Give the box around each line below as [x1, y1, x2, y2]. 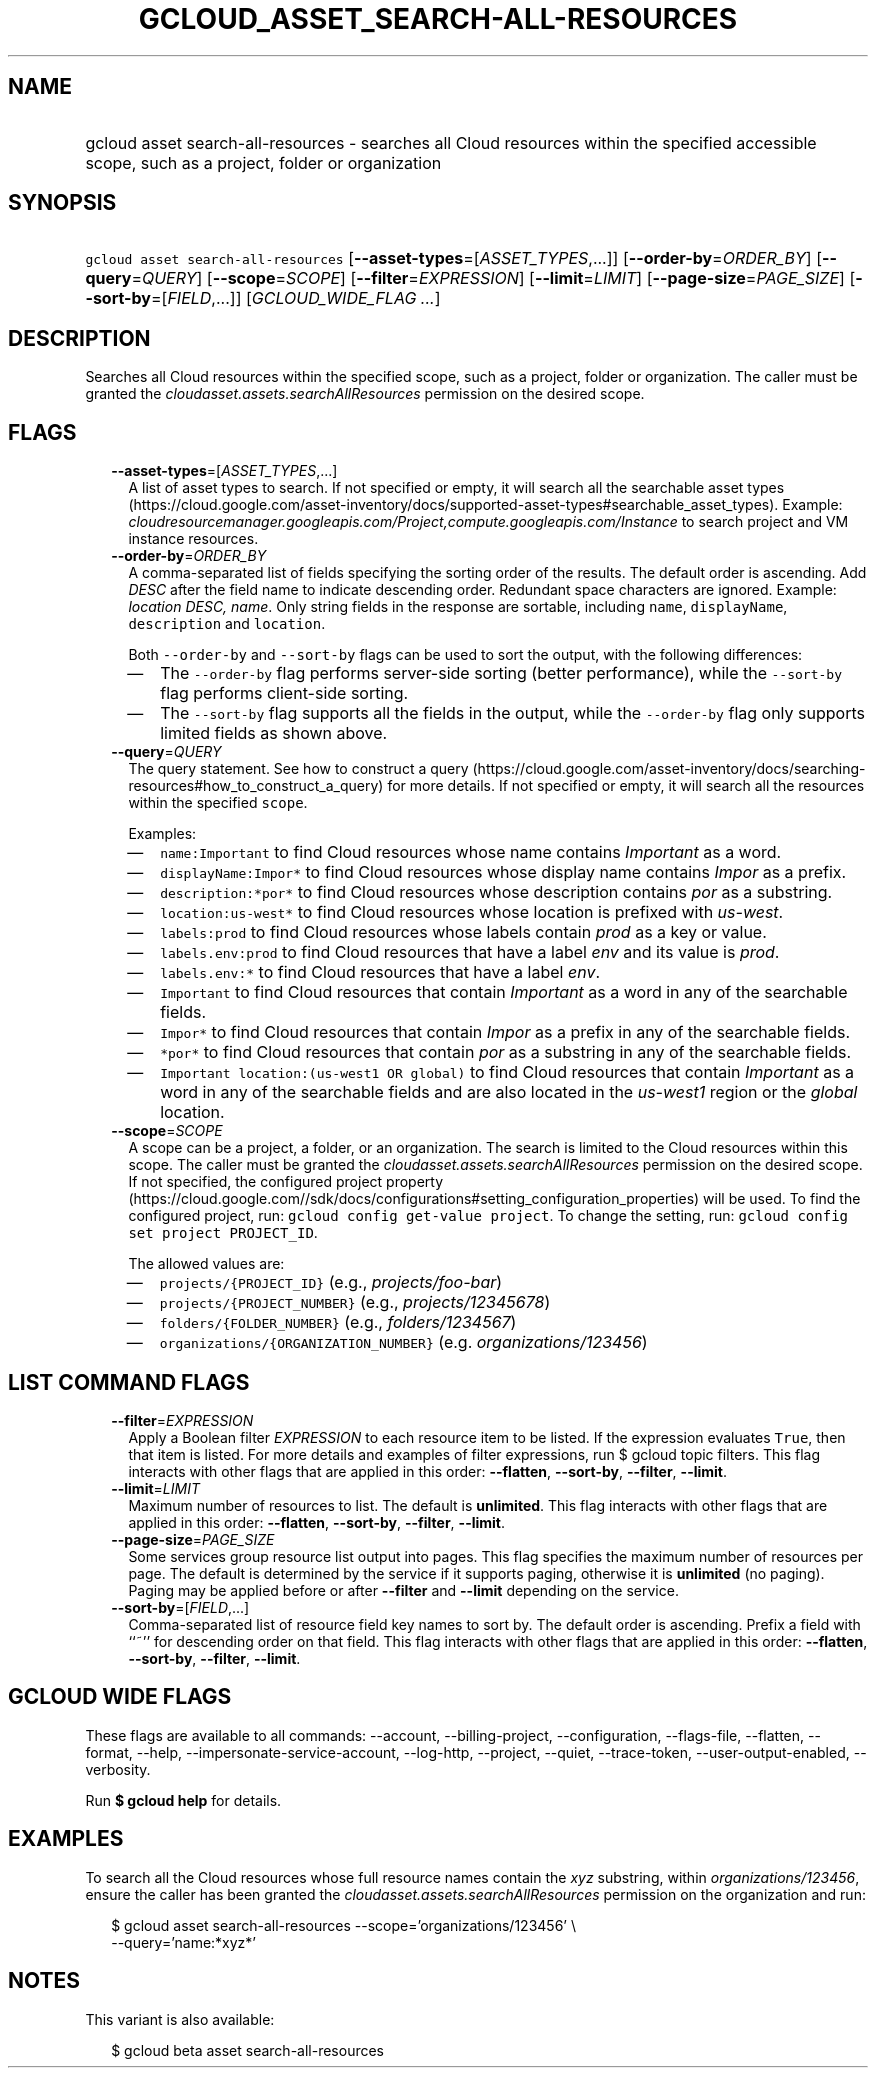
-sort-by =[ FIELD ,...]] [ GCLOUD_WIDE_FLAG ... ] [85, 288, 441, 309]
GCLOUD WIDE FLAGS [8, 1684, 232, 1710]
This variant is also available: [85, 2010, 275, 2028]
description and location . [128, 615, 326, 633]
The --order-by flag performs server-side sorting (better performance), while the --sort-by [160, 663, 842, 684]
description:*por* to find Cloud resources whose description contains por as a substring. [160, 882, 833, 903]
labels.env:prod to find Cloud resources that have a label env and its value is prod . [160, 942, 780, 963]
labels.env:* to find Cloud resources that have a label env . [160, 962, 600, 983]
